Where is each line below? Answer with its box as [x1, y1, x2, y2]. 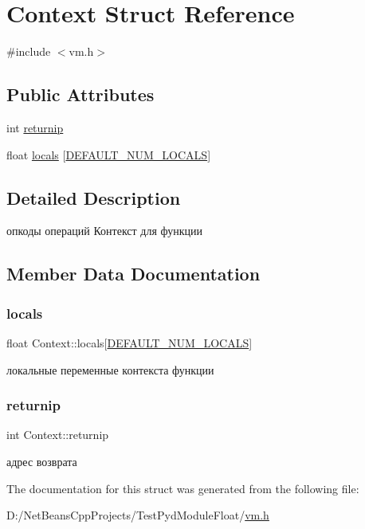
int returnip [6, 119, 64, 135]
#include [6, 43, 51, 60]
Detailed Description [6, 185, 181, 210]
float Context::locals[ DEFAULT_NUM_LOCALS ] [6, 334, 253, 351]
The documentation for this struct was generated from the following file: [6, 480, 359, 496]
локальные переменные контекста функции [6, 361, 214, 378]
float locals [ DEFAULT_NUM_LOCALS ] [6, 146, 211, 163]
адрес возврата [6, 453, 77, 469]
